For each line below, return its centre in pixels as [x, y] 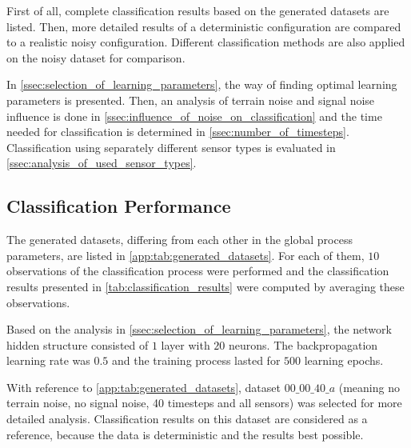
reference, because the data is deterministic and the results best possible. [185, 434]
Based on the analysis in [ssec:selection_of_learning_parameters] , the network [199, 329]
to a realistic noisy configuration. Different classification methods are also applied [206, 42]
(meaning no [369, 387]
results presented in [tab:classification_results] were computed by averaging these [205, 286]
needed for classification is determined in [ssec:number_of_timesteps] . [178, 132]
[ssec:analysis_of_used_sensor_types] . [102, 163]
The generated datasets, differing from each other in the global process [180, 240]
